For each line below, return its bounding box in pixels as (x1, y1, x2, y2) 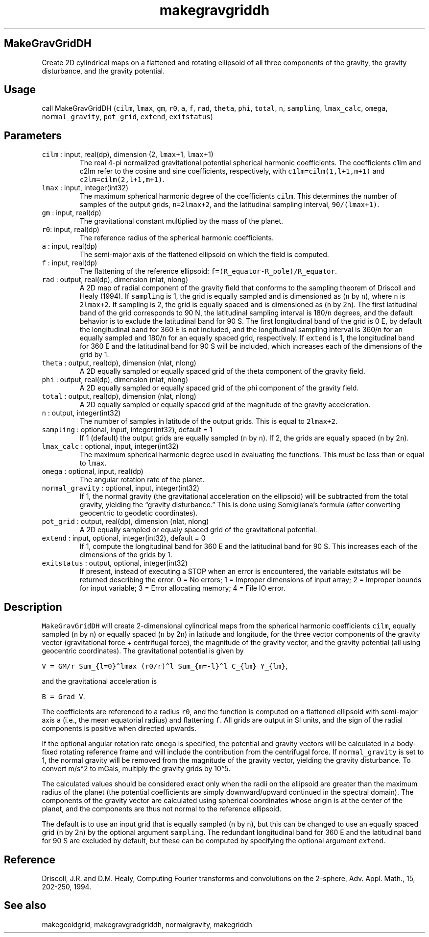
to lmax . (79, 459, 107, 468)
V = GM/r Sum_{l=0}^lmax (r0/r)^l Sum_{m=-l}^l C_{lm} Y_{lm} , (42, 662, 287, 671)
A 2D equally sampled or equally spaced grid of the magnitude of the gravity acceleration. (79, 400, 370, 409)
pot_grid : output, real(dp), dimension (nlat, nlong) (42, 517, 209, 526)
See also (4, 899, 47, 912)
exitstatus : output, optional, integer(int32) (42, 559, 188, 568)
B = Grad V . (42, 692, 85, 701)
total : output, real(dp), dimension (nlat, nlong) (42, 392, 196, 401)
